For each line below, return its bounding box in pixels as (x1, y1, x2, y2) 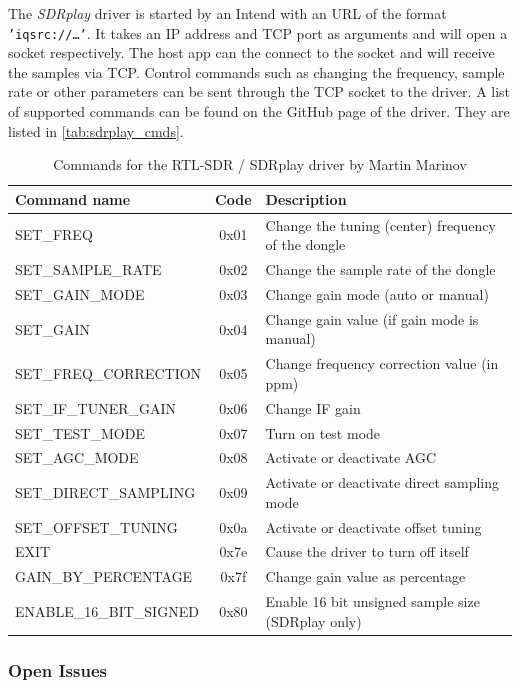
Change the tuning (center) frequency (265, 214, 496, 235)
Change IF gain (265, 397, 361, 418)
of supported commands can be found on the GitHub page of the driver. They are (8, 101, 510, 122)
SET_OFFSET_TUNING (15, 516, 178, 537)
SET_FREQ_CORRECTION (15, 363, 202, 384)
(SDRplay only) (265, 610, 362, 631)
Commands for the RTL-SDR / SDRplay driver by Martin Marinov (53, 154, 467, 175)
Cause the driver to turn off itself (265, 541, 469, 562)
